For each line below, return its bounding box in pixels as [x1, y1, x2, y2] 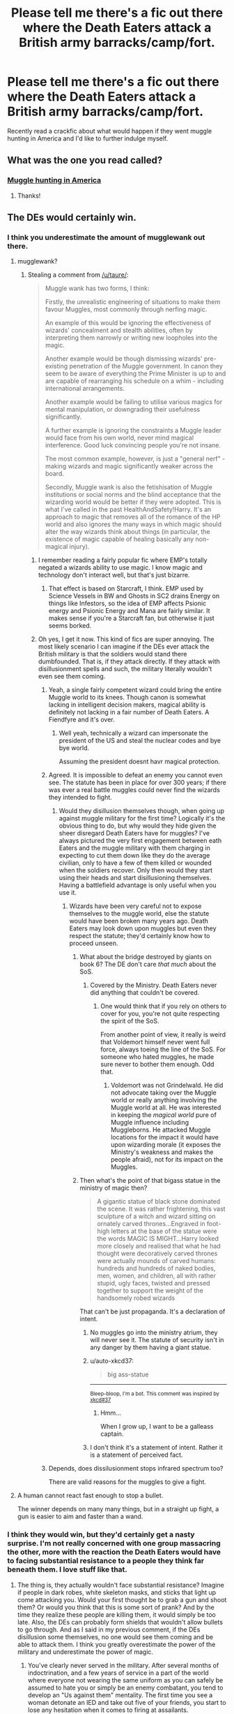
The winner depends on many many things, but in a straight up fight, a [17, 1505, 219, 1513]
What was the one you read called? [7, 154, 163, 166]
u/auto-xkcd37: [90, 1357, 134, 1365]
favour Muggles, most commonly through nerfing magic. [45, 305, 208, 314]
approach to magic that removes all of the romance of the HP [45, 512, 221, 521]
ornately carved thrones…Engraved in [97, 1220, 205, 1228]
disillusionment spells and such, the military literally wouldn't [38, 665, 212, 673]
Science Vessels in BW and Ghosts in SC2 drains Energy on [48, 592, 220, 600]
